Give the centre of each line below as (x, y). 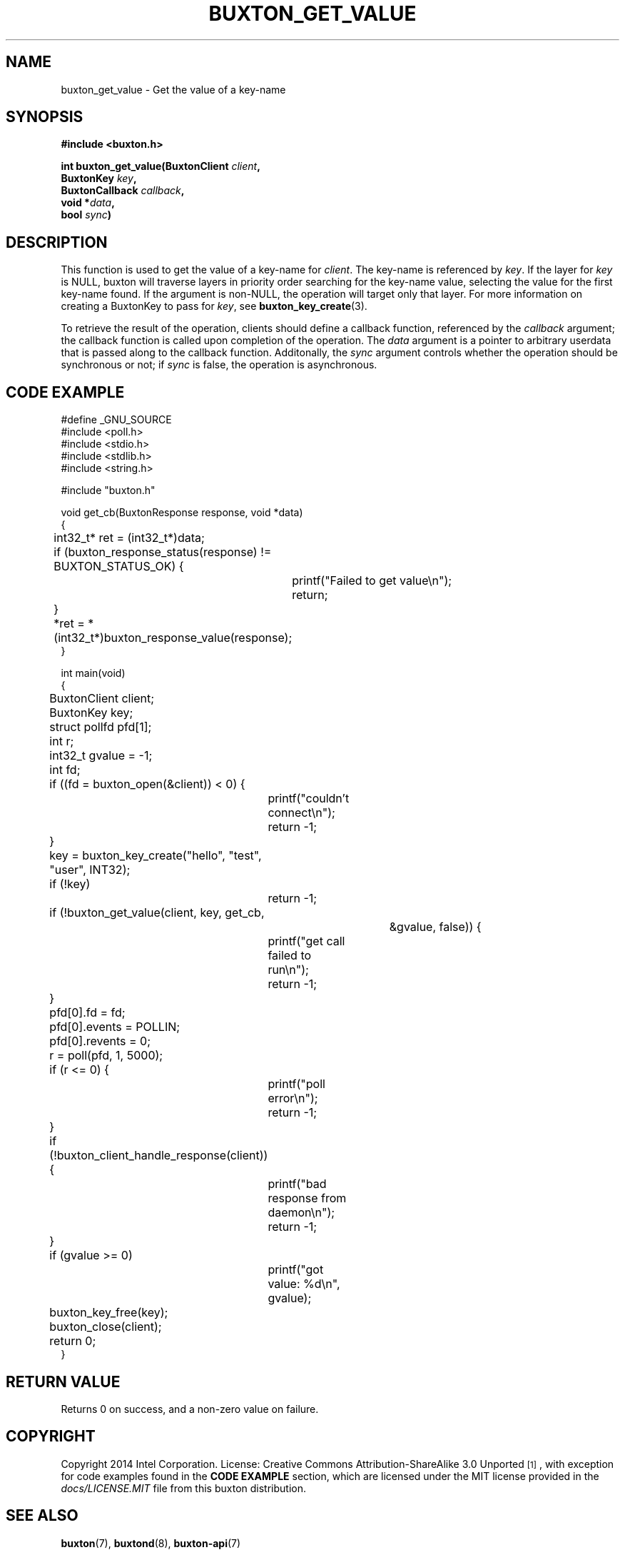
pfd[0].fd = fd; (87, 1013)
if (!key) (70, 884)
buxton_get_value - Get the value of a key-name (173, 89)
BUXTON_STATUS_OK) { (119, 567)
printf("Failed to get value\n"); (372, 581)
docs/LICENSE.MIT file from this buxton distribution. (184, 1488)
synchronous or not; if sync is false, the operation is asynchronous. (219, 365)
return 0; (73, 1341)
